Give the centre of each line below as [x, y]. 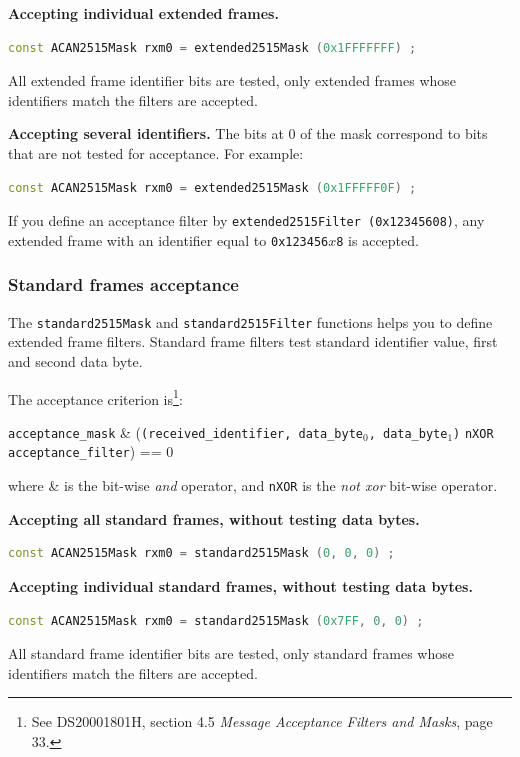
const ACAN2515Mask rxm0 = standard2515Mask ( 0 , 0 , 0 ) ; [201, 553]
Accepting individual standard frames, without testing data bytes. [240, 585]
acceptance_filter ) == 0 [91, 451]
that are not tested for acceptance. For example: [156, 152]
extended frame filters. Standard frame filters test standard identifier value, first [253, 341]
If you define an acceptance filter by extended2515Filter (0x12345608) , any [246, 220]
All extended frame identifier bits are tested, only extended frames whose [232, 80]
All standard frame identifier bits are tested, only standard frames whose [231, 653]
